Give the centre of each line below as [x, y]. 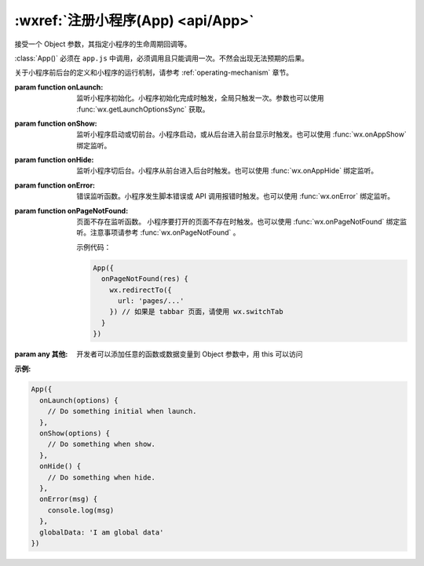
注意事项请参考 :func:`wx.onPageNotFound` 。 [165, 232]
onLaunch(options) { [79, 400]
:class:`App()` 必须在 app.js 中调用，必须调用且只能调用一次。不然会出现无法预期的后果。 [162, 58]
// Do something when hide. [102, 477]
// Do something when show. [102, 444]
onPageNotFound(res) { [144, 279]
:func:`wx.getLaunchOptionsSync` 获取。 [143, 109]
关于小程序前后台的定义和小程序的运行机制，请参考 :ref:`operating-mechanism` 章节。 [154, 73]
